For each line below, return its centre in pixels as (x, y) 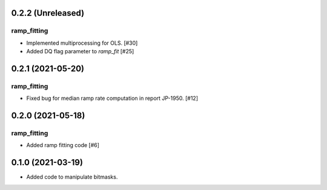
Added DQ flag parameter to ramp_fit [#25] (80, 51)
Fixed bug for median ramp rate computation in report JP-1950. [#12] (112, 98)
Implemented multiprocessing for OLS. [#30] (82, 43)
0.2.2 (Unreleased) (48, 13)
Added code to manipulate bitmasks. (72, 177)
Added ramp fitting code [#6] (63, 145)
